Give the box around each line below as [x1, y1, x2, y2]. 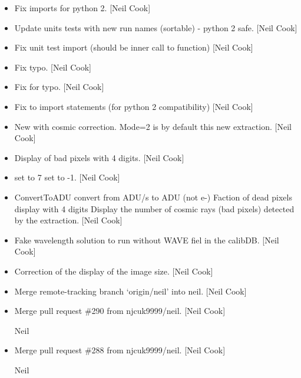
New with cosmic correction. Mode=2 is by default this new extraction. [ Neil [14, 120, 292, 132]
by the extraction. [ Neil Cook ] [14, 214, 123, 226]
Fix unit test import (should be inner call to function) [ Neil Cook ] [14, 41, 253, 53]
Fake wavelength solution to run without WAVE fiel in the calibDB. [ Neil [14, 233, 279, 246]
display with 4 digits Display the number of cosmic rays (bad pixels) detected [14, 202, 295, 215]
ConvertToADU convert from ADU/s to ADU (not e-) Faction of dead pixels [14, 190, 292, 203]
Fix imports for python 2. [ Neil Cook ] [14, 2, 151, 14]
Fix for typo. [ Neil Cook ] [14, 81, 104, 93]
